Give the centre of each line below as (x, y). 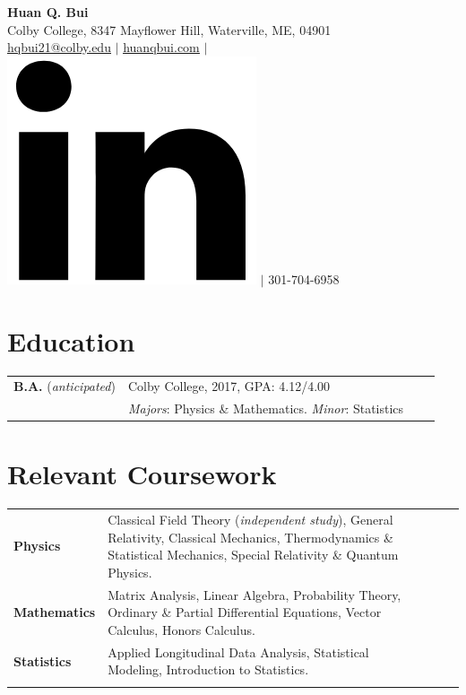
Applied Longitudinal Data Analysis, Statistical (238, 652)
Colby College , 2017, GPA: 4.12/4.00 (229, 386)
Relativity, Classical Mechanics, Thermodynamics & (250, 537)
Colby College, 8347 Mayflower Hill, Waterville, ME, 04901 (169, 29)
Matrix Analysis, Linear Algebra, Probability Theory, (255, 594)
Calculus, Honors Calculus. (181, 629)
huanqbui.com (161, 47)
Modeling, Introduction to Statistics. (208, 669)
